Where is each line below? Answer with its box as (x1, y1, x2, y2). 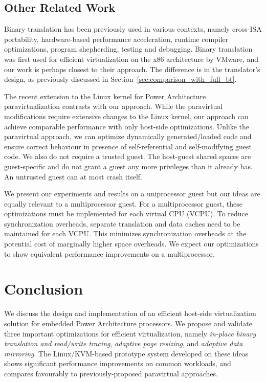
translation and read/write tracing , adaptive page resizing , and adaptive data (4, 338, 243, 349)
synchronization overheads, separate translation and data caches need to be (4, 218, 240, 229)
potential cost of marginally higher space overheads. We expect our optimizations (4, 238, 259, 249)
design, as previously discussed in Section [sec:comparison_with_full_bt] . (4, 74, 237, 84)
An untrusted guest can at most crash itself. (4, 171, 142, 182)
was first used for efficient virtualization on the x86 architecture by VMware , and (4, 53, 259, 64)
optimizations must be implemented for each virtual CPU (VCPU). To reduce (4, 208, 249, 219)
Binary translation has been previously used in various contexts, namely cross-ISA (4, 24, 262, 34)
